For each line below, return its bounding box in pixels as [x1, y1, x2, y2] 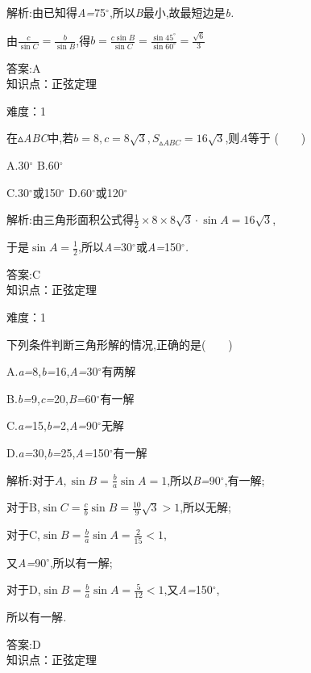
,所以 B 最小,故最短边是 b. [109, 4, 234, 20]
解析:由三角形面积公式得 [6, 211, 134, 228]
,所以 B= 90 [167, 471, 221, 488]
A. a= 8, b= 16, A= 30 [6, 363, 98, 380]
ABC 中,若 [23, 129, 74, 146]
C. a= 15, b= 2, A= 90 [6, 417, 98, 434]
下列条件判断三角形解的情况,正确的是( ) [6, 335, 233, 352]
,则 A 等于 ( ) [225, 129, 306, 146]
